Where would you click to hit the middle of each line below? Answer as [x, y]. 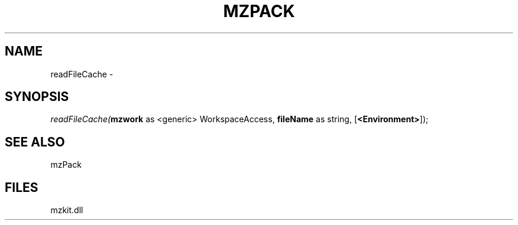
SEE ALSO [35, 142]
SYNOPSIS [37, 97]
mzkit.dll [67, 210]
